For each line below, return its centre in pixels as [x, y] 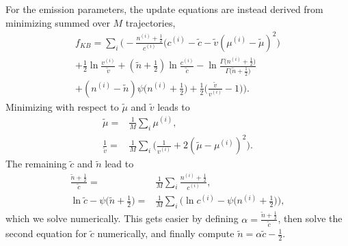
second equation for [46, 233]
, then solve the [310, 218]
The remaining [36, 164]
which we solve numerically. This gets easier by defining [122, 218]
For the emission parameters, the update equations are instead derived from [164, 9]
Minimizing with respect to [62, 106]
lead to [119, 164]
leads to [174, 106]
